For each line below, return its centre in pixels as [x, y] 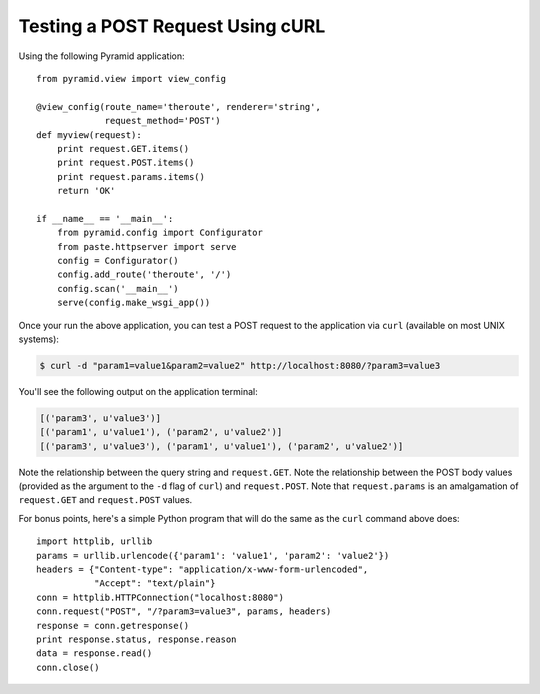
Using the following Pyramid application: [101, 56]
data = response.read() [94, 653]
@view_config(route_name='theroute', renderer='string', [179, 106]
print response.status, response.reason [136, 639]
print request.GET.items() [123, 148]
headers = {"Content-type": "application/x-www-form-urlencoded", [202, 569]
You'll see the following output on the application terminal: [138, 391]
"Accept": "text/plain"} [154, 583]
